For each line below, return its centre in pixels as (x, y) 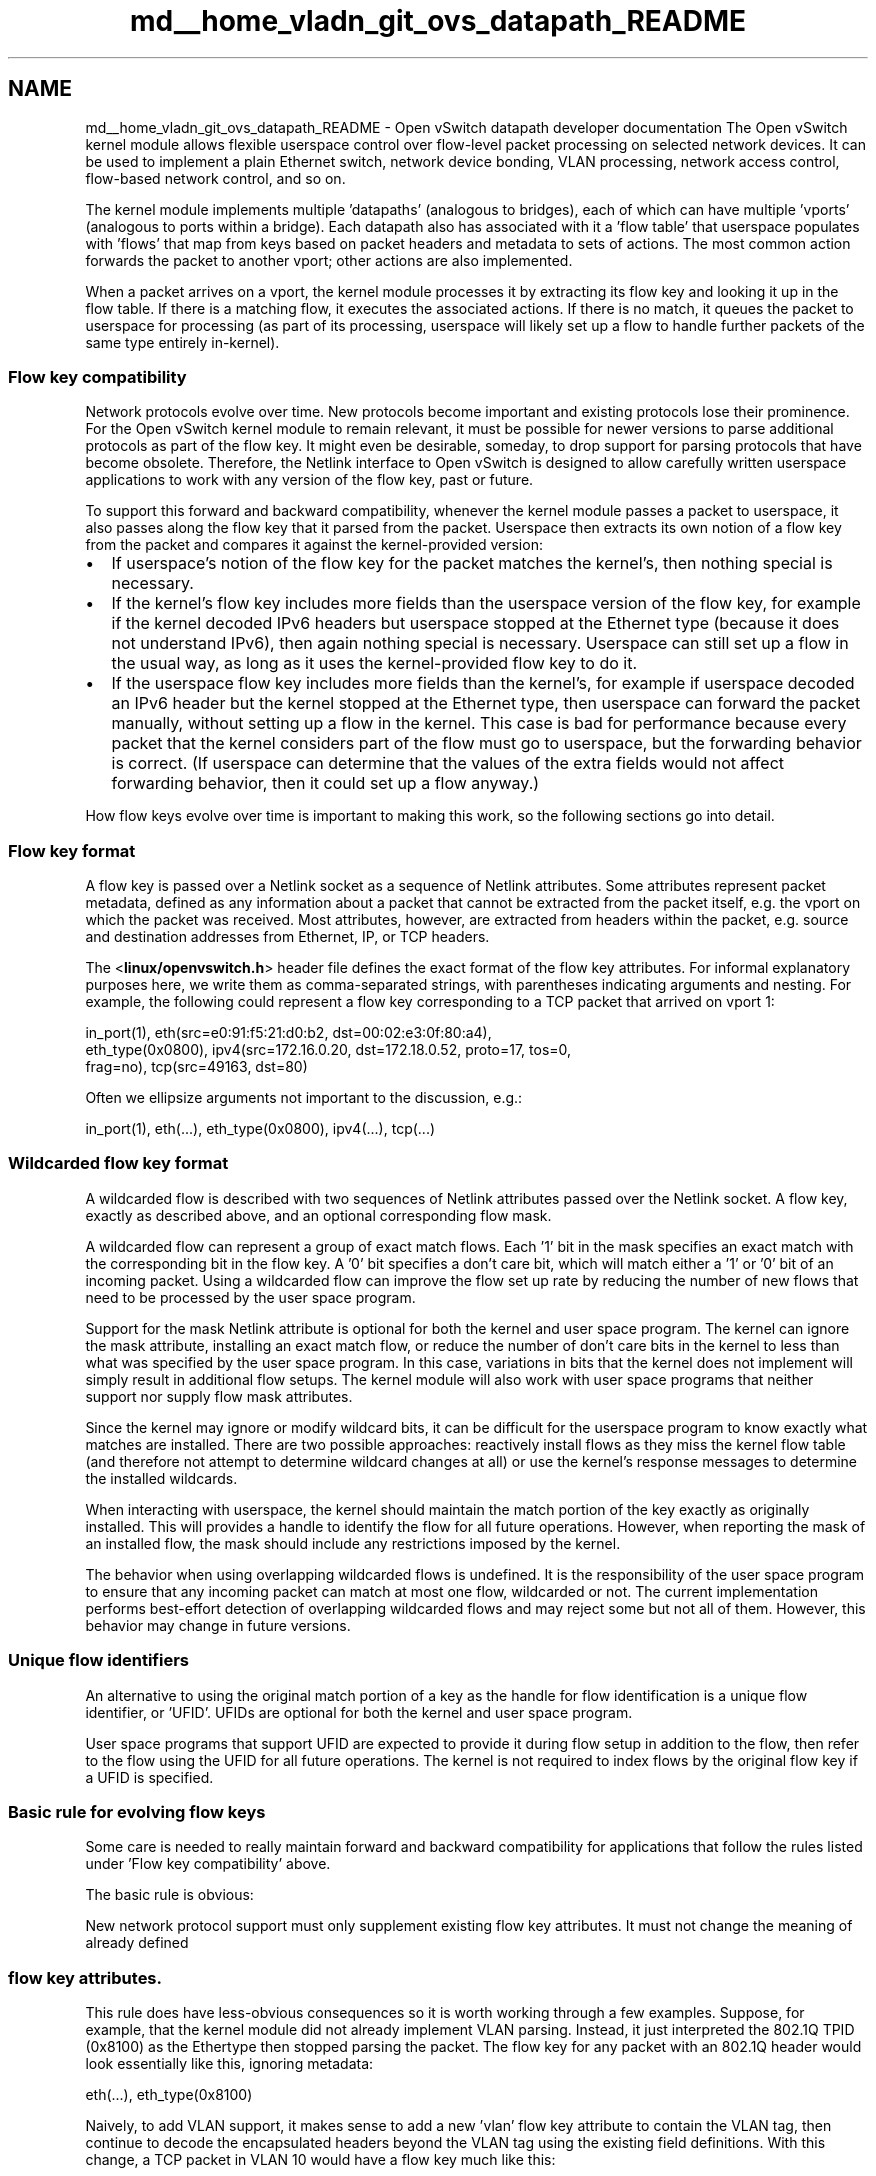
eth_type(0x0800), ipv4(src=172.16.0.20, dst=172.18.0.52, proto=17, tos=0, (328, 1050)
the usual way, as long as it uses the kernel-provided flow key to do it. (374, 663)
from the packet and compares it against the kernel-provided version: (314, 545)
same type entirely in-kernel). (182, 342)
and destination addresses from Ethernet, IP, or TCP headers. (287, 937)
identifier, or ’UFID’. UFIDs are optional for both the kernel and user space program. (359, 1712)
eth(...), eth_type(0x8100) (169, 2095)
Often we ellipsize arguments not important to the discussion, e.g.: (304, 1098)
